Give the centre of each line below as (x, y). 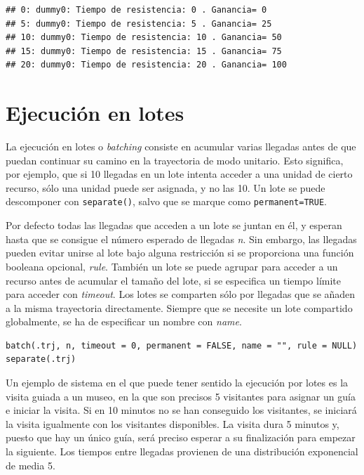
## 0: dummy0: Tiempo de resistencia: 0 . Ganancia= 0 (136, 10)
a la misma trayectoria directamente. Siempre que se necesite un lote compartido (179, 307)
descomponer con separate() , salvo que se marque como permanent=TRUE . (166, 201)
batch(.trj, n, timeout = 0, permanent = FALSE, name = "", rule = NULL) (182, 345)
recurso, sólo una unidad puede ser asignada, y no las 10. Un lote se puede (166, 187)
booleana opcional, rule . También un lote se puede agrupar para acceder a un (172, 266)
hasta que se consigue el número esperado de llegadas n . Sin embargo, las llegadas (181, 239)
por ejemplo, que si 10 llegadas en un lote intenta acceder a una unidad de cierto (179, 174)
